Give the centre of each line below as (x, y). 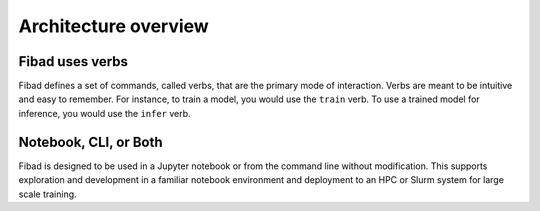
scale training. (47, 194)
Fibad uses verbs (73, 61)
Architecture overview (113, 26)
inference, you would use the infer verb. (104, 113)
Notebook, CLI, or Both (91, 141)
